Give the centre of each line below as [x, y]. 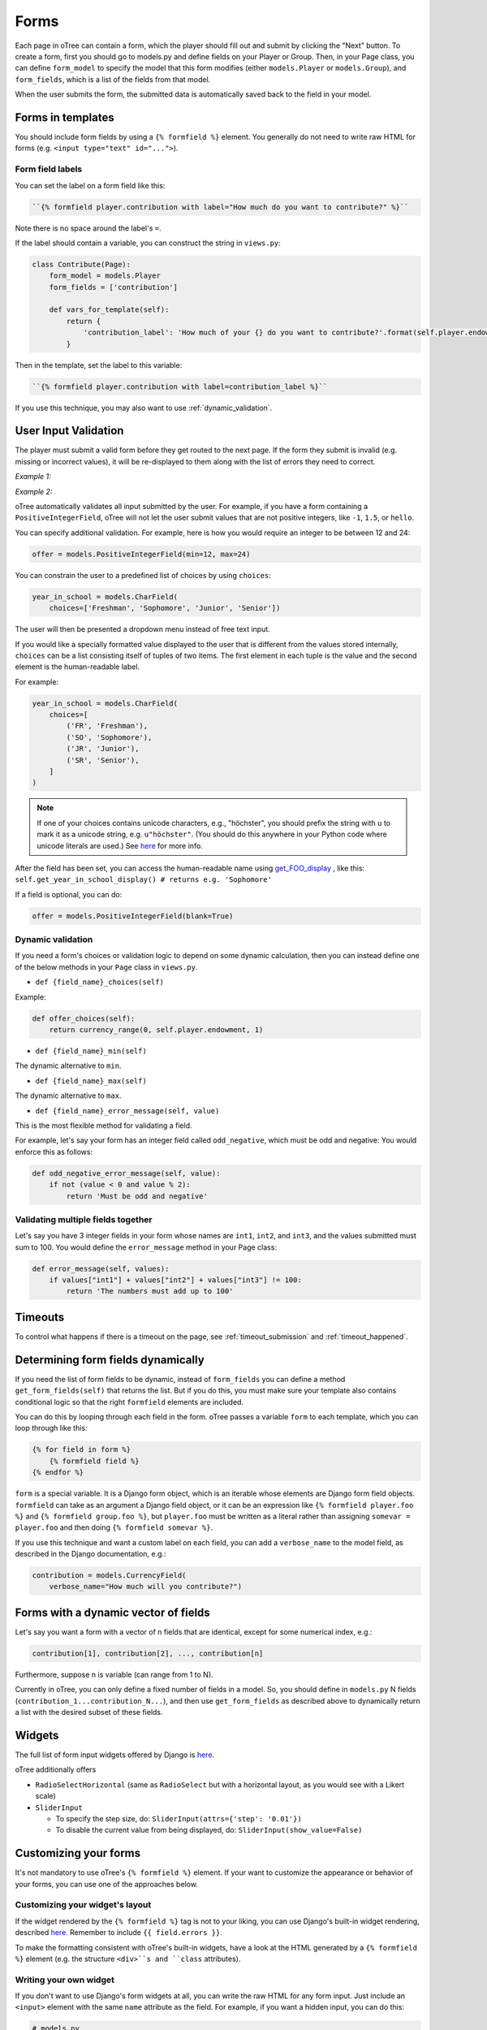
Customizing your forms [78, 1853]
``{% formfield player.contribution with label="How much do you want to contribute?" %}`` [220, 207]
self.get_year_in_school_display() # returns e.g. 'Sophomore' [143, 880]
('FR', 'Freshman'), [107, 726]
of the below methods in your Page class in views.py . [106, 967]
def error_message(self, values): [101, 1268]
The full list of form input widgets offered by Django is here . [115, 1755]
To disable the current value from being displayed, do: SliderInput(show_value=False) [209, 1830]
